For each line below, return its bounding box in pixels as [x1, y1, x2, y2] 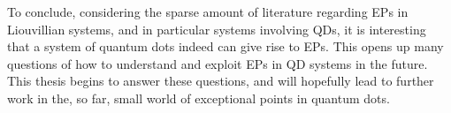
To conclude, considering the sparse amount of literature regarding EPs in [7, 3, 409, 20]
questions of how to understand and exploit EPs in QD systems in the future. [7, 54, 428, 72]
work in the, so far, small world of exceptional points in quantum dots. [7, 88, 390, 107]
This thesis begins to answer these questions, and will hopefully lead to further [7, 72, 434, 90]
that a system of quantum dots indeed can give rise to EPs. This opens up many [7, 37, 444, 56]
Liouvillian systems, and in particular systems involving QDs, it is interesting [7, 19, 426, 38]
